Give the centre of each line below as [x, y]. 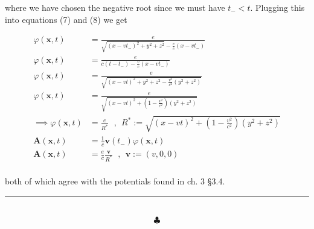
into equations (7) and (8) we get [66, 19]
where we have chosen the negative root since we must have [115, 7]
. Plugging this [277, 7]
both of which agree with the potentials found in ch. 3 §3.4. [115, 180]
